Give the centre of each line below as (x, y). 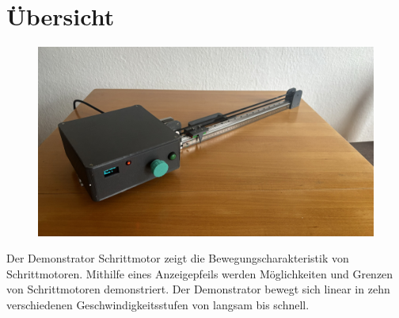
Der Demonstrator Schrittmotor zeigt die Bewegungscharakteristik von (178, 258)
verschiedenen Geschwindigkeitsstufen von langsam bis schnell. (158, 305)
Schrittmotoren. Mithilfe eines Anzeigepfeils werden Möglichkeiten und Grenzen (200, 273)
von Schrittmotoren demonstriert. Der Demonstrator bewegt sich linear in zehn (198, 289)
